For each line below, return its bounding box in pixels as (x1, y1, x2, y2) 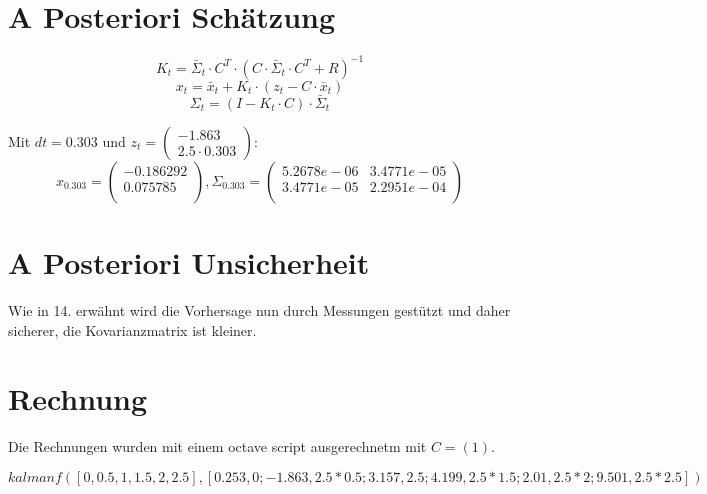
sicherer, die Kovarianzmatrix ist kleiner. (8, 319, 257, 340)
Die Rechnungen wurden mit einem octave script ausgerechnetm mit (8, 436, 427, 457)
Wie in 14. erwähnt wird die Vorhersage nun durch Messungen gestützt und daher (8, 299, 511, 320)
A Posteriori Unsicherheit (8, 242, 370, 283)
